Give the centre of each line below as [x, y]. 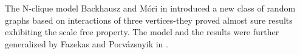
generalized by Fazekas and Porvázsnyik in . [87, 43]
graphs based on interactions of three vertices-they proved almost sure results [149, 20]
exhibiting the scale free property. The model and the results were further [142, 32]
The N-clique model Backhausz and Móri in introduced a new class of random [150, 8]
